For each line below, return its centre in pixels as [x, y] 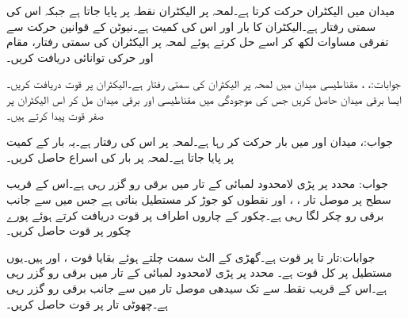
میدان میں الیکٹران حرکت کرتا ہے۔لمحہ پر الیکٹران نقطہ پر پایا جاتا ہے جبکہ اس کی [201, 10]
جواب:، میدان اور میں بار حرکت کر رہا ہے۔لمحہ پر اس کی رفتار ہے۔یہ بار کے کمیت [200, 142]
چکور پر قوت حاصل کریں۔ [69, 230]
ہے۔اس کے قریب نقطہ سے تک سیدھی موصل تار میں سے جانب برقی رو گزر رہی [197, 287]
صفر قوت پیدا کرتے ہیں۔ [55, 115]
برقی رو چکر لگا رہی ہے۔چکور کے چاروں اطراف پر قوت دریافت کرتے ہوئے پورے [195, 215]
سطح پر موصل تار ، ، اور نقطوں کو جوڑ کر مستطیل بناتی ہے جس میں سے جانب [199, 199]
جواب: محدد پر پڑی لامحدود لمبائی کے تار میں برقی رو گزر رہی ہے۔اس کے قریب [197, 184]
